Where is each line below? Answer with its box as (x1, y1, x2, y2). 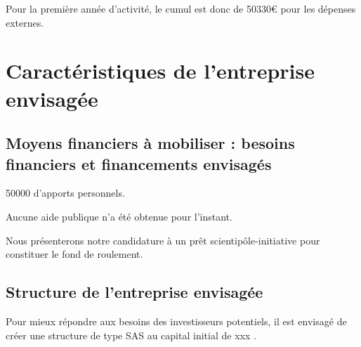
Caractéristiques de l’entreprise (6, 56, 315, 85)
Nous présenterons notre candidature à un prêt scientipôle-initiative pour (6, 233, 320, 247)
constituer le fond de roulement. (6, 247, 143, 261)
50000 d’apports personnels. (6, 185, 125, 200)
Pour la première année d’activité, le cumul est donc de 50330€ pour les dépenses (6, 1, 356, 15)
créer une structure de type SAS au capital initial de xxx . (6, 327, 256, 342)
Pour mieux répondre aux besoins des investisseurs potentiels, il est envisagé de (6, 313, 347, 328)
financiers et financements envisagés (6, 152, 272, 174)
